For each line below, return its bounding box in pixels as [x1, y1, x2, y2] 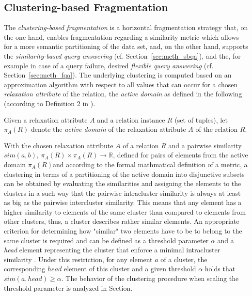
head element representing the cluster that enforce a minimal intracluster [4, 245, 220, 255]
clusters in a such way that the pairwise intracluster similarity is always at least [4, 187, 241, 198]
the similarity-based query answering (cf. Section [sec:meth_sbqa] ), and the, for [4, 50, 241, 61]
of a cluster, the [160, 254, 207, 264]
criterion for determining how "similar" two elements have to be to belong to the [4, 226, 242, 236]
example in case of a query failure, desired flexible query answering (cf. [4, 60, 214, 70]
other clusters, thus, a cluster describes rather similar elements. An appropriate [4, 216, 239, 226]
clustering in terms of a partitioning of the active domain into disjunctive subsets [4, 169, 245, 179]
